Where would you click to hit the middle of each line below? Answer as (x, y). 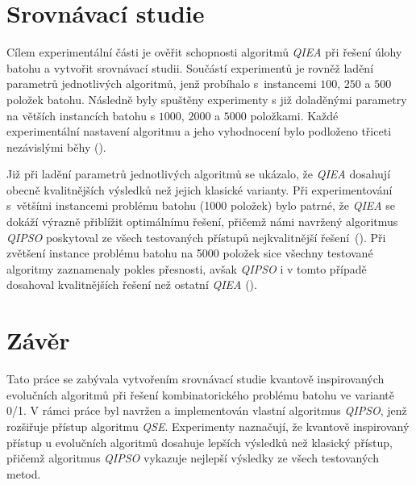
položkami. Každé (294, 115)
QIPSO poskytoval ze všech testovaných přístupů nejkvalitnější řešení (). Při (196, 237)
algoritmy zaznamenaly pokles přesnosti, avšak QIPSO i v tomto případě (187, 268)
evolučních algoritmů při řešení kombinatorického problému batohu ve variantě (200, 394)
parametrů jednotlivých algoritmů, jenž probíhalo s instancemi (162, 84)
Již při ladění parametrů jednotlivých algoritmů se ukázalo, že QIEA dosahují (199, 174)
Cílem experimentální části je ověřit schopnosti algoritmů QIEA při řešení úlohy (204, 52)
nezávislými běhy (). (56, 146)
